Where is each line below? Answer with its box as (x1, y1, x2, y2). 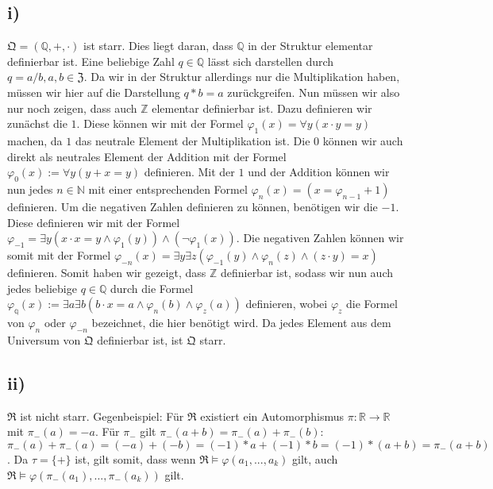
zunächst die (7, 115, 67, 132)
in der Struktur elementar (248, 37, 373, 54)
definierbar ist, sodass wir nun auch (220, 264, 394, 281)
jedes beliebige (7, 279, 77, 296)
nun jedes (7, 180, 53, 197)
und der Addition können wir (248, 164, 390, 180)
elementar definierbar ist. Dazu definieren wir (152, 99, 372, 116)
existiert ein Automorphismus (200, 407, 345, 424)
